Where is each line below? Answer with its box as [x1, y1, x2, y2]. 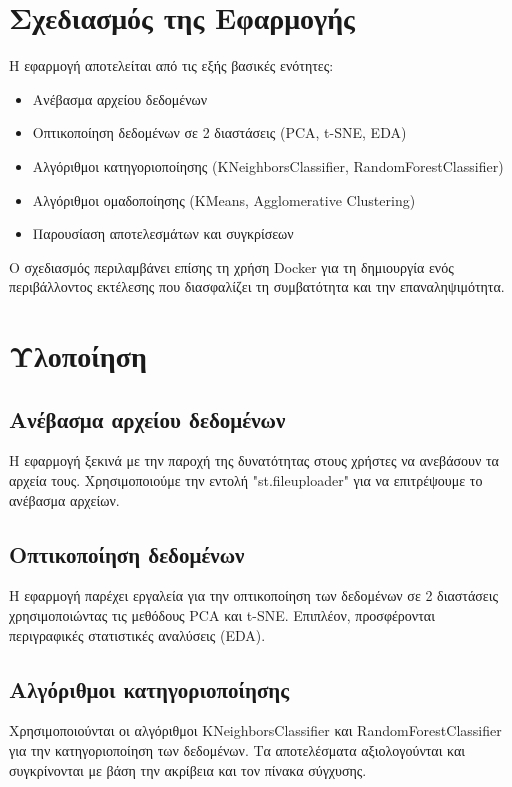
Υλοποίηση [9, 335, 147, 376]
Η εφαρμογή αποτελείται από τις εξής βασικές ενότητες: [9, 55, 334, 76]
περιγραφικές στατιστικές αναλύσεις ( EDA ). [9, 624, 266, 645]
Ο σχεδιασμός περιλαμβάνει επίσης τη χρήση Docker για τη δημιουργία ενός [9, 256, 454, 277]
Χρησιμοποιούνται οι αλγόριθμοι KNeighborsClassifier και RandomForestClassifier [9, 720, 502, 741]
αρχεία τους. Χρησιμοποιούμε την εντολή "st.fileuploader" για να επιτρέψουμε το [9, 470, 483, 491]
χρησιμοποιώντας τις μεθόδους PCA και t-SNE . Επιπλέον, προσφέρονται [9, 605, 435, 626]
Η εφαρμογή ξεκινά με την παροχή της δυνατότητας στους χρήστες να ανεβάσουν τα [9, 450, 499, 471]
